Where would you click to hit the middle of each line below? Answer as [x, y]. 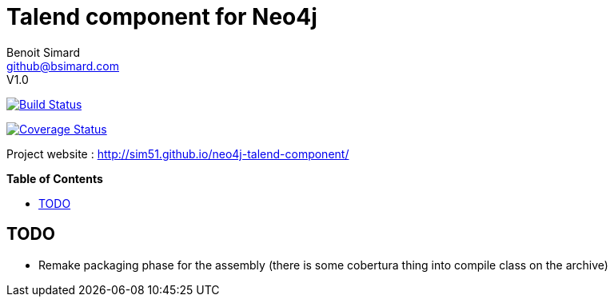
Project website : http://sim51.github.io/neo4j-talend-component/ [178, 153]
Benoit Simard [44, 52]
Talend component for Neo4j [162, 17]
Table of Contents [55, 178]
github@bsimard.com [63, 66]
